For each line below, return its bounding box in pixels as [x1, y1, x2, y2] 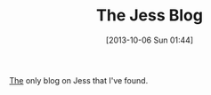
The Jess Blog [96, 5, 203, 26]
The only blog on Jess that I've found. [9, 75, 149, 85]
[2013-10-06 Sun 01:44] [105, 35, 194, 45]
